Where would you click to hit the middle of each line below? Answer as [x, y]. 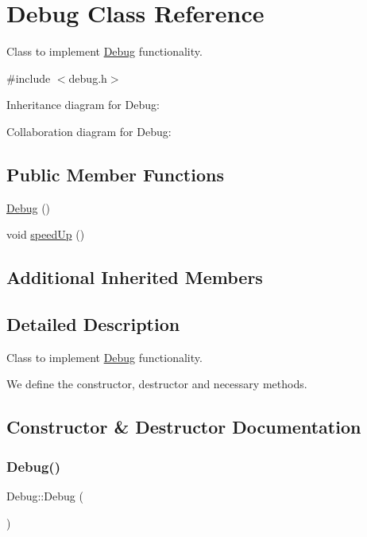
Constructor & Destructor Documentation [184, 427]
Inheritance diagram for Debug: [83, 105]
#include [29, 78]
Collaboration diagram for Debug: [89, 131]
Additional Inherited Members [135, 277]
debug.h [88, 78]
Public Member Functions [115, 174]
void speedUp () [46, 234]
